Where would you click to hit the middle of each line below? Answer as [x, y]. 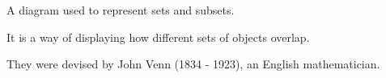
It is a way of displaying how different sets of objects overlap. [158, 37]
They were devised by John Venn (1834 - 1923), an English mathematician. [193, 64]
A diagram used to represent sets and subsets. [121, 10]
